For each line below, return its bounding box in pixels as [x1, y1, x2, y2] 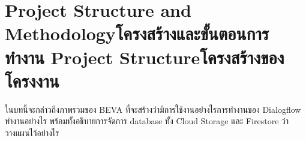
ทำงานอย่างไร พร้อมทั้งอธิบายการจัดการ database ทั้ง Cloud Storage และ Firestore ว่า [5, 115, 289, 127]
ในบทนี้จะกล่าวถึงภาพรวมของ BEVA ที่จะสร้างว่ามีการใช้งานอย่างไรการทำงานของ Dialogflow [5, 103, 301, 115]
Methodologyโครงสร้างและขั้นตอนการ [5, 21, 269, 46]
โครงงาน [5, 68, 59, 92]
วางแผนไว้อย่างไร [5, 126, 59, 139]
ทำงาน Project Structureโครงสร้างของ [5, 44, 284, 69]
